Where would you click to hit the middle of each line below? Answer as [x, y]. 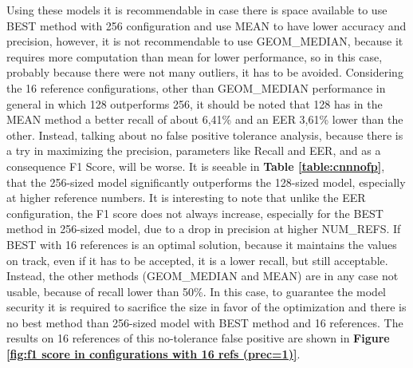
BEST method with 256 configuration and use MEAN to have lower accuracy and [206, 25]
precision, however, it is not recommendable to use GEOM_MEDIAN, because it [205, 41]
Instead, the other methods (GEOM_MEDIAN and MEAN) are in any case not [203, 276]
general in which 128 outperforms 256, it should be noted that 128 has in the [195, 103]
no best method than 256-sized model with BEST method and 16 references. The [205, 322]
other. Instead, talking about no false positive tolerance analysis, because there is [205, 135]
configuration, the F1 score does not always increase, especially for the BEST [195, 213]
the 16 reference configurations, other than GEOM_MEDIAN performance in [196, 87]
